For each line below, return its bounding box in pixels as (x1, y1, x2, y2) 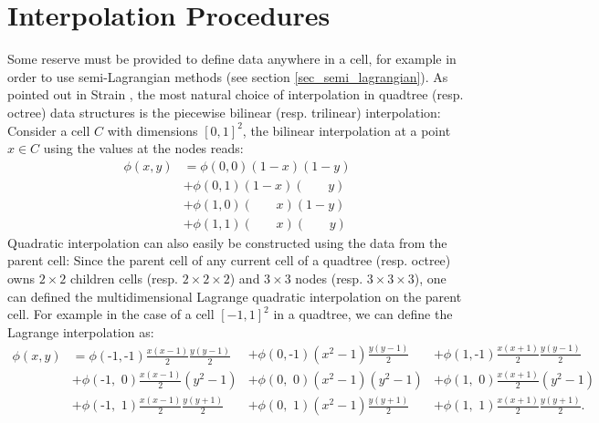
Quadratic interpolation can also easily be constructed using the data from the (7, 232, 447, 252)
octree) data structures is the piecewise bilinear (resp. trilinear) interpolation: (7, 102, 441, 121)
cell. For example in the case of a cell (7, 304, 215, 324)
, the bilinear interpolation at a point (242, 120, 451, 139)
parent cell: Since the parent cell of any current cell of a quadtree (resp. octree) (7, 251, 451, 270)
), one (414, 269, 447, 287)
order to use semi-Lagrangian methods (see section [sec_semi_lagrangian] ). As (7, 67, 448, 86)
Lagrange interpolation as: (7, 322, 154, 341)
